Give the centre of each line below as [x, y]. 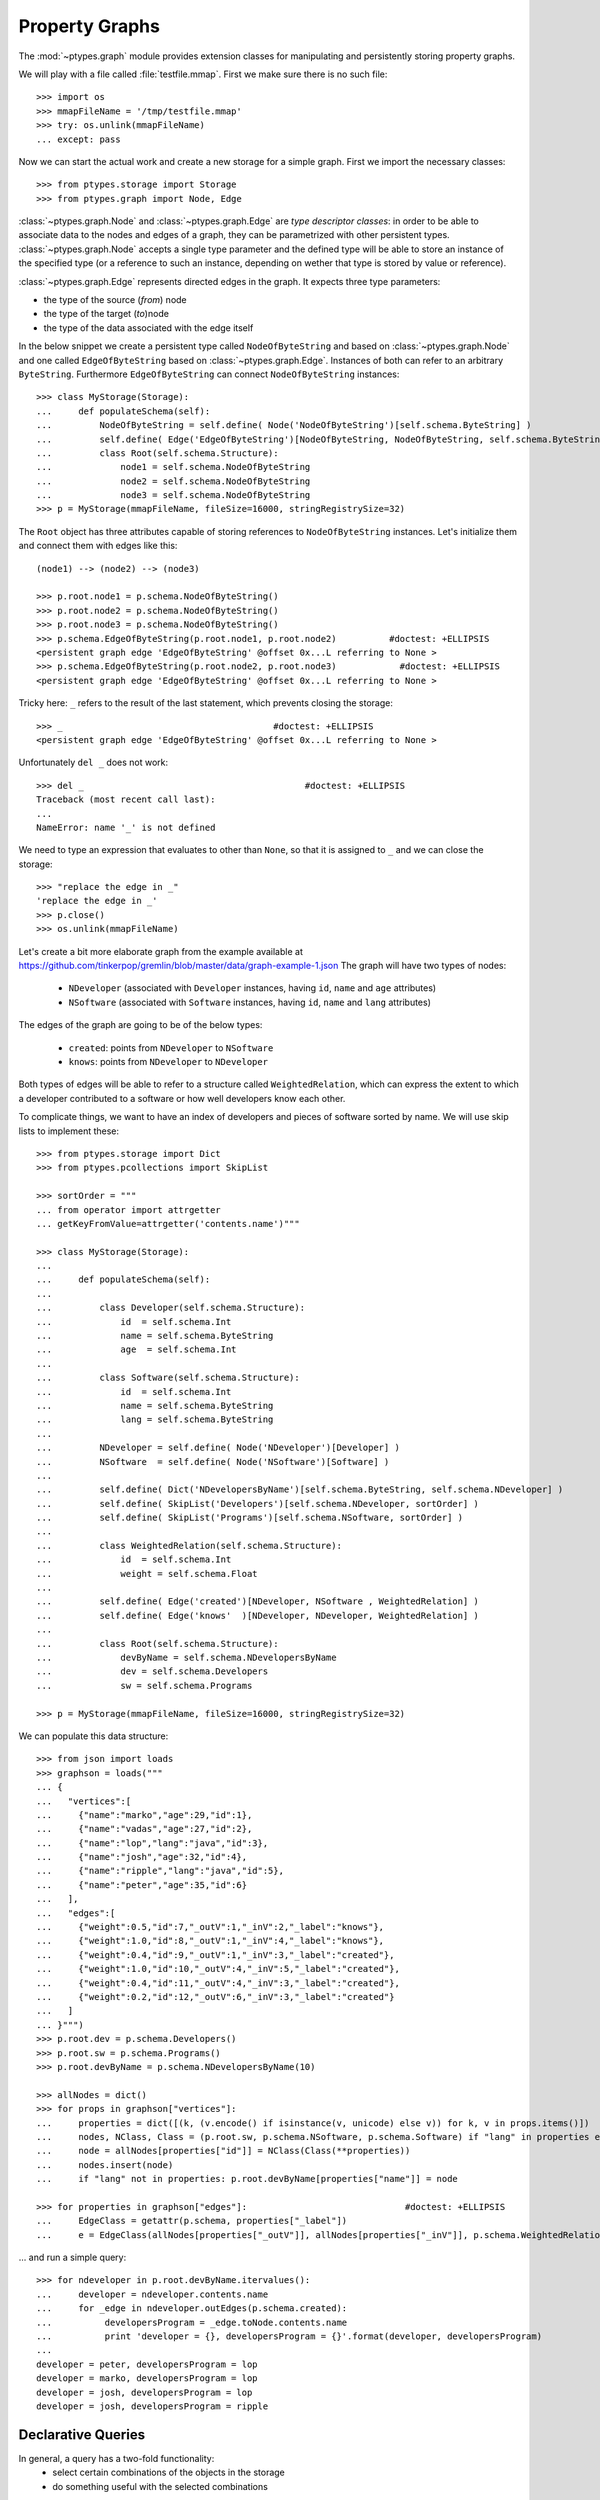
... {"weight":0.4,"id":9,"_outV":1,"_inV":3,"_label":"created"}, [215, 1954]
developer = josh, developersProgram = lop [144, 2392]
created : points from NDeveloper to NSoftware [171, 1047]
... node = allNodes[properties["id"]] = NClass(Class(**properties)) [223, 2151]
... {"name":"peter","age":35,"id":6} [142, 1884]
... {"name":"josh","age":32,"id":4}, [142, 1857]
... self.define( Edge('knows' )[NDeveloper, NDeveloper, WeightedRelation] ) [258, 1615]
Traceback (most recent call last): [126, 799]
